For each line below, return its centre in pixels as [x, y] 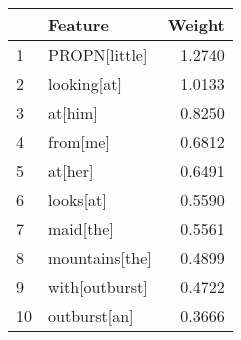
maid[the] [81, 228]
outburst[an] [91, 315]
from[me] [79, 141]
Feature [78, 24]
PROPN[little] [98, 54]
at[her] [71, 170]
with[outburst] [98, 286]
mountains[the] [100, 257]
